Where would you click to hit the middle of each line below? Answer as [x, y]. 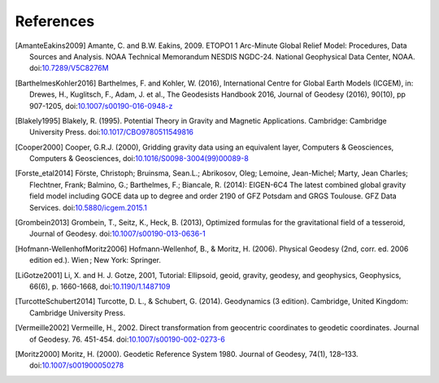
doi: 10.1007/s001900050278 [77, 365]
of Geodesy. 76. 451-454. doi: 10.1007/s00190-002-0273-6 [127, 339]
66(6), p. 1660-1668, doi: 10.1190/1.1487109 [100, 286]
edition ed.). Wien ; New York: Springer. [96, 260]
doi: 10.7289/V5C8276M [69, 68]
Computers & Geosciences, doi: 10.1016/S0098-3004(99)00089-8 [139, 159]
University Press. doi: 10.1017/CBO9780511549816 [112, 132]
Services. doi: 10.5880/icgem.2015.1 [89, 207]
